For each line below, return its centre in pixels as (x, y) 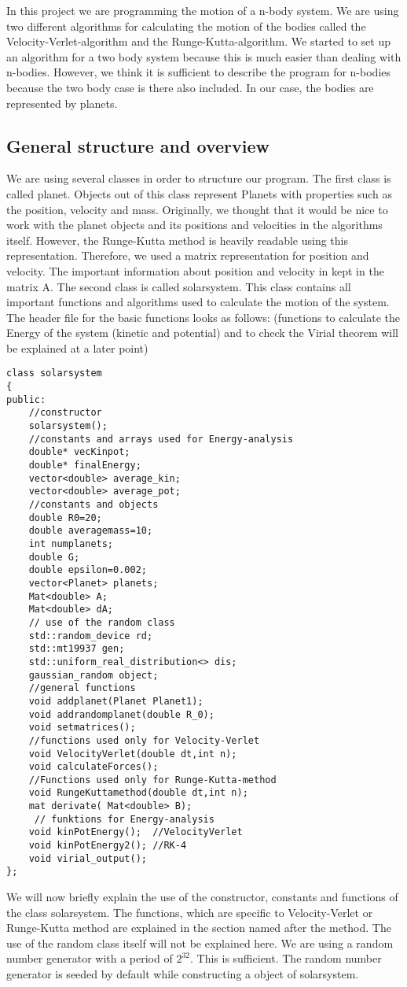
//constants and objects (93, 505)
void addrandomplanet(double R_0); (121, 714)
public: (26, 399)
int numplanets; (71, 544)
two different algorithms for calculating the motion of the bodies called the (186, 26)
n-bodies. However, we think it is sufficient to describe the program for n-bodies (199, 72)
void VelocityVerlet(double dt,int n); (133, 754)
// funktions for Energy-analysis (124, 819)
